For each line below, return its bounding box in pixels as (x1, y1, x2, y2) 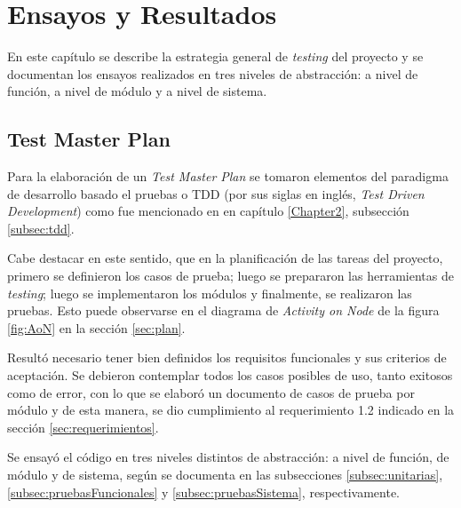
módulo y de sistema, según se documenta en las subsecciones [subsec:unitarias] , (7, 465, 443, 484)
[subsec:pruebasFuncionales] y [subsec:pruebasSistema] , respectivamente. (7, 482, 401, 501)
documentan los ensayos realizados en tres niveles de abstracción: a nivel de (7, 64, 418, 83)
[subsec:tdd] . (7, 218, 75, 237)
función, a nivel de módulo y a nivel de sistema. (7, 82, 267, 100)
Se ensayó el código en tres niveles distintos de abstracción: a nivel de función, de (7, 448, 449, 466)
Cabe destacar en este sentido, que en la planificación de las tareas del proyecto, (7, 249, 443, 267)
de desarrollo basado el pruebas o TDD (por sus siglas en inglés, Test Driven (7, 184, 425, 202)
